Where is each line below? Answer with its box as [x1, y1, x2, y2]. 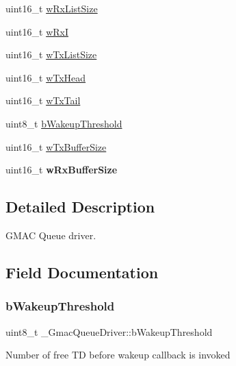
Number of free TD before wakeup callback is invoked [5, 347, 231, 362]
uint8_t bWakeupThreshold [5, 116, 122, 130]
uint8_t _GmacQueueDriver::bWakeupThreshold [5, 324, 213, 339]
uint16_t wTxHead [5, 70, 86, 84]
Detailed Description [5, 196, 155, 217]
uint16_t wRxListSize [5, 1, 98, 15]
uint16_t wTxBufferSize [5, 139, 107, 154]
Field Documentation [5, 261, 159, 282]
